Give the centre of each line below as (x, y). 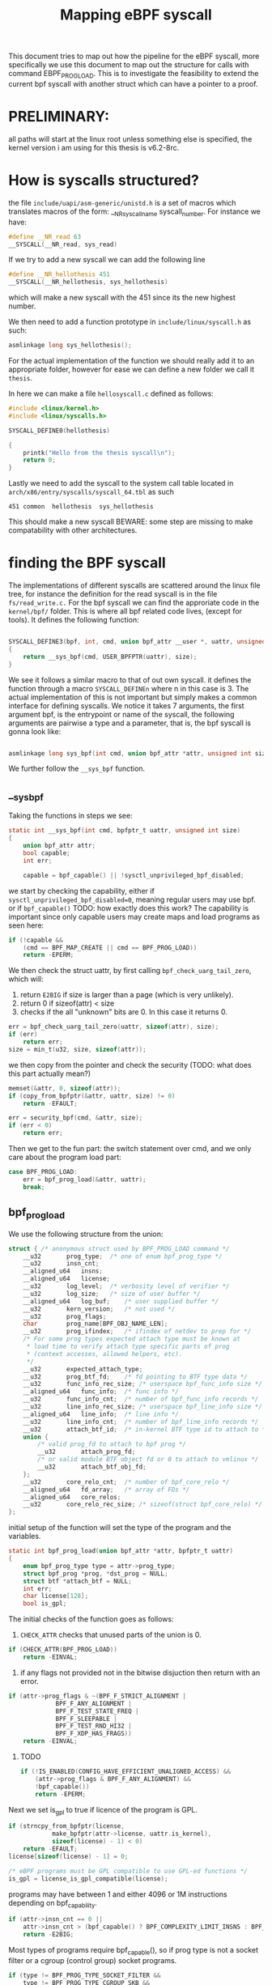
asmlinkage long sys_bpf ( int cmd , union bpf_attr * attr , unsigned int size (139, 753)
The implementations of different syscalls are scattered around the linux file (134, 585)
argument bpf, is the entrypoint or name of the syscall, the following (121, 714)
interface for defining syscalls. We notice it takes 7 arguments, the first (126, 705)
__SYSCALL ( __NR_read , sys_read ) (63, 244)
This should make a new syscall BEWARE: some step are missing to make (131, 522)
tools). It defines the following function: (74, 620)
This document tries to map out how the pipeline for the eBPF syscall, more (134, 56)
